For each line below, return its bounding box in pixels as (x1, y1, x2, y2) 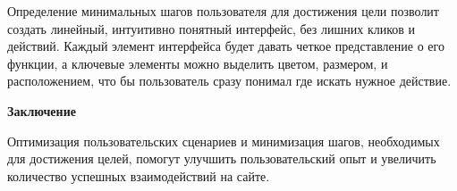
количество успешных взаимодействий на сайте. (7, 166, 270, 185)
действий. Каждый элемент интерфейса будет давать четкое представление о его (7, 37, 444, 55)
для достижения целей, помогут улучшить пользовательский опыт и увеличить (7, 149, 436, 168)
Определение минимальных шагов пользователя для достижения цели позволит (7, 2, 439, 20)
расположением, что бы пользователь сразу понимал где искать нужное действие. (7, 71, 452, 90)
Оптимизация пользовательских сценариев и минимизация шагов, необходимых (7, 131, 440, 150)
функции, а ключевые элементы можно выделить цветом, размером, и (7, 54, 388, 72)
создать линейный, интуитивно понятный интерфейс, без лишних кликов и (7, 19, 416, 37)
